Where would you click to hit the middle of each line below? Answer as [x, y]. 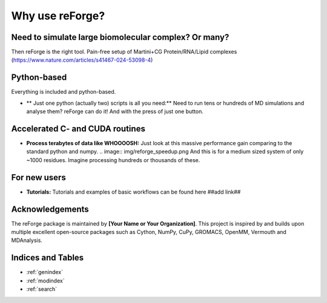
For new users [38, 178]
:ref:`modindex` [45, 281]
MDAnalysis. [27, 240]
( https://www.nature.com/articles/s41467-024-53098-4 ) [82, 60]
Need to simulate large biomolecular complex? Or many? [120, 37]
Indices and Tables [48, 258]
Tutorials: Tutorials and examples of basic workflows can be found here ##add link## [134, 192]
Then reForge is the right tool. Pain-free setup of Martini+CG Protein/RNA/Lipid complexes [124, 52]
